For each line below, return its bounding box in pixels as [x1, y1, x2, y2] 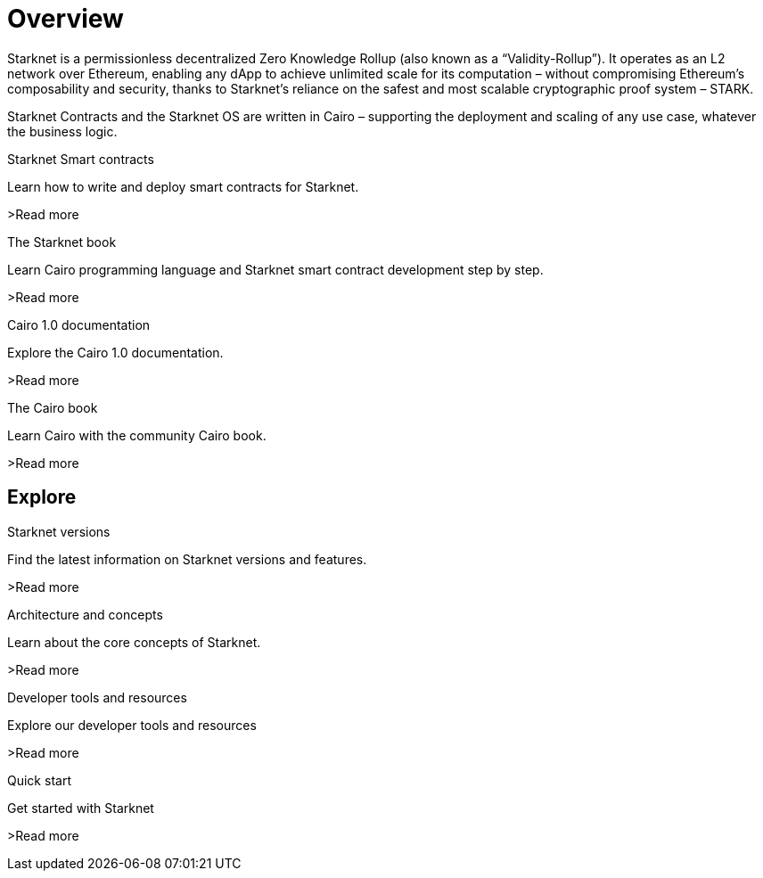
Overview [7, 4, 124, 34]
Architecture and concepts [7, 606, 163, 622]
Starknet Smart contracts [7, 151, 154, 167]
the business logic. [7, 123, 118, 139]
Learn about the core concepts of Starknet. [7, 634, 261, 650]
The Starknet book [7, 234, 117, 250]
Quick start [7, 772, 71, 788]
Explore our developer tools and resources [7, 717, 257, 733]
